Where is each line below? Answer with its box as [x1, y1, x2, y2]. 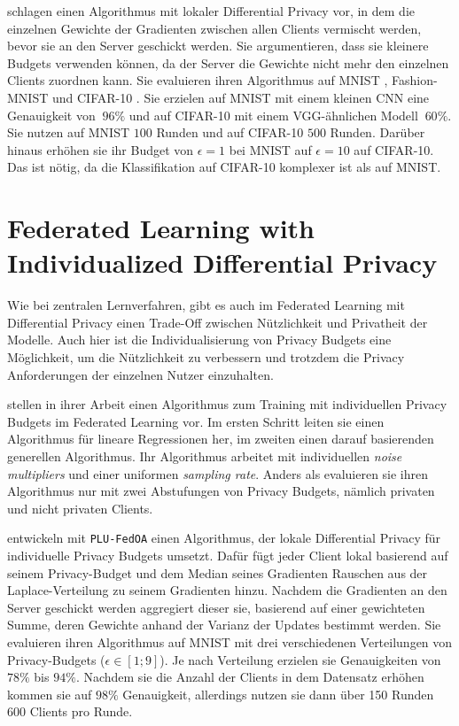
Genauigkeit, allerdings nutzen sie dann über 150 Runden [122, 684, 434, 703]
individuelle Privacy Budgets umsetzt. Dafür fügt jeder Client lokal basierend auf [7, 546, 448, 565]
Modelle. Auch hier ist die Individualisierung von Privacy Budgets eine [7, 330, 392, 349]
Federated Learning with [7, 210, 315, 246]
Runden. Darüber [330, 123, 425, 142]
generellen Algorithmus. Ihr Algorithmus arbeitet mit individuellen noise [7, 447, 402, 465]
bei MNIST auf [229, 140, 312, 158]
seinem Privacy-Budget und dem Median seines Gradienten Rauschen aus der [7, 563, 428, 582]
